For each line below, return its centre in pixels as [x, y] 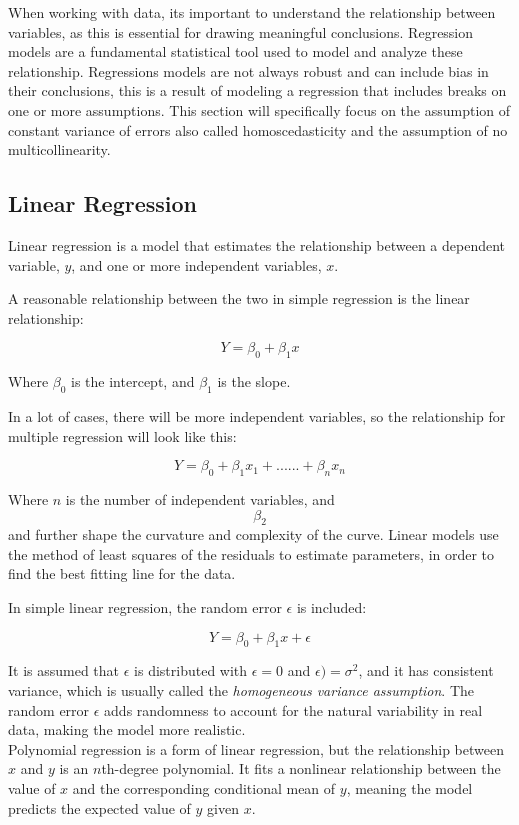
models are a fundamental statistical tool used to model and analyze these [235, 51]
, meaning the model [409, 788]
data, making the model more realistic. [127, 729]
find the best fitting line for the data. [122, 573]
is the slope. [254, 381]
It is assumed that [64, 670]
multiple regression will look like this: [122, 435]
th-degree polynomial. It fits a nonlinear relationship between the [301, 768]
